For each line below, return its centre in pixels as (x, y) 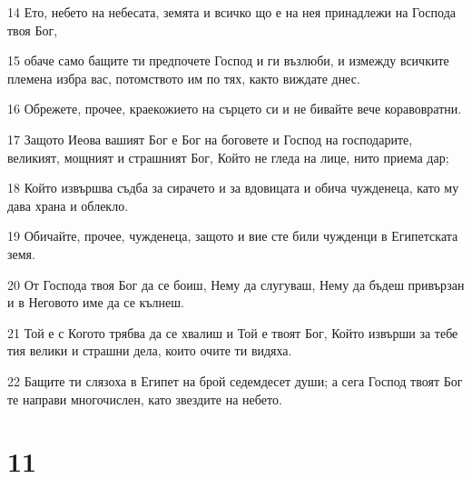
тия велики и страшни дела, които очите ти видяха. (150, 350)
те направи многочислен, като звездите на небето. (145, 399)
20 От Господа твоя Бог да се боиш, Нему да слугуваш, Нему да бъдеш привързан (236, 284)
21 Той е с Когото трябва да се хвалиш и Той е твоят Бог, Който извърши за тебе (233, 332)
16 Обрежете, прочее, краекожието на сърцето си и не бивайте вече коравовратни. (235, 109)
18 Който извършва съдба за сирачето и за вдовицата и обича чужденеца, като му (233, 188)
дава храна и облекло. (68, 205)
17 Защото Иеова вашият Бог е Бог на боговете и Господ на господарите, (210, 139)
